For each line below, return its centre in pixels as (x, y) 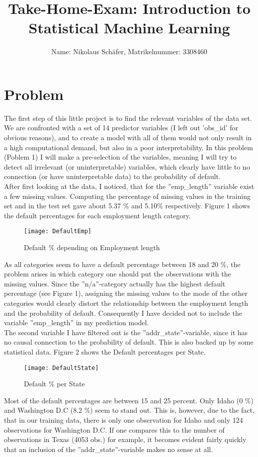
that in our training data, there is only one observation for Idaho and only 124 (124, 420)
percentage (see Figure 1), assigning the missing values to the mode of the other (126, 293)
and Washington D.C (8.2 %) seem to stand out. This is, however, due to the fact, (129, 410)
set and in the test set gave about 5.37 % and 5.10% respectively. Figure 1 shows (127, 206)
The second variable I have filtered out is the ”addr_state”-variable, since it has (126, 332)
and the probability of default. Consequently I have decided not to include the (123, 313)
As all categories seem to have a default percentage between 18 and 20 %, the (122, 264)
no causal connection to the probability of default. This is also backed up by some (129, 342)
